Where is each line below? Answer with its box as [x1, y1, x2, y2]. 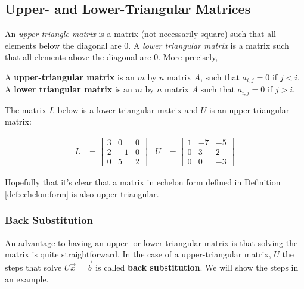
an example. [5, 272, 49, 285]
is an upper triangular [209, 103, 290, 116]
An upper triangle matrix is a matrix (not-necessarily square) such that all [5, 27, 276, 40]
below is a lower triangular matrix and [57, 103, 198, 116]
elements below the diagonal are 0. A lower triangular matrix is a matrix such [5, 39, 289, 51]
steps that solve [5, 261, 62, 274]
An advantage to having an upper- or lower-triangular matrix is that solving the [5, 236, 298, 248]
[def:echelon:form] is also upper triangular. [5, 187, 159, 200]
